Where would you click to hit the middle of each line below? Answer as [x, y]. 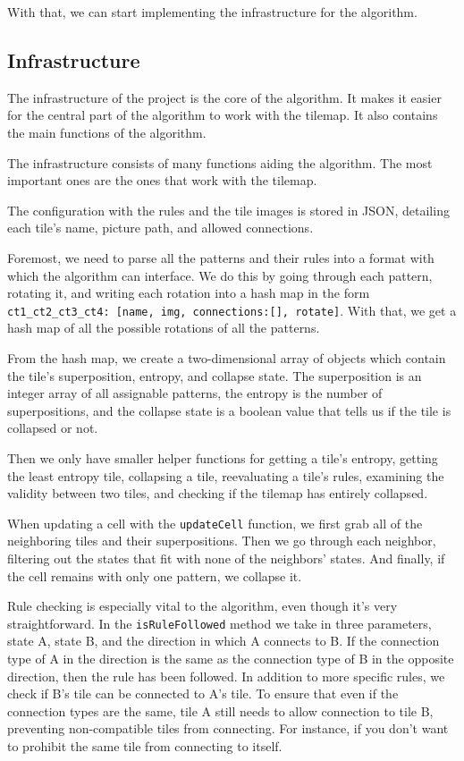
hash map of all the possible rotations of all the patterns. [164, 328]
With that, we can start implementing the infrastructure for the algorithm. [212, 12]
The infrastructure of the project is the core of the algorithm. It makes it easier [224, 97]
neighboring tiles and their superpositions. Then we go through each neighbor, [222, 541]
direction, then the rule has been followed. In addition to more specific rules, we [226, 676]
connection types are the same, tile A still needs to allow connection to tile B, [220, 710]
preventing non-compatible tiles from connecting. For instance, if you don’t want [228, 728]
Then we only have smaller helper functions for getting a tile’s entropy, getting [223, 457]
